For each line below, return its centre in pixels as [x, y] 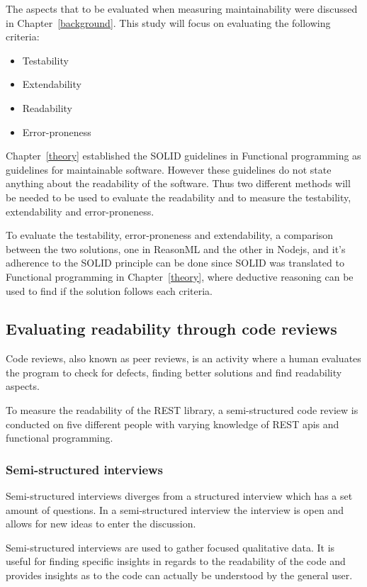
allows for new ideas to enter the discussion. [101, 524]
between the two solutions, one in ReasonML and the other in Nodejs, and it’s [176, 248]
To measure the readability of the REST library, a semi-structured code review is [182, 410]
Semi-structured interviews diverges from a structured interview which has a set [179, 496]
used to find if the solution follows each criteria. [109, 290]
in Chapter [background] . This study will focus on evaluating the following [168, 22]
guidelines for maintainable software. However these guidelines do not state [169, 169]
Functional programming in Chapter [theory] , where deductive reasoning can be [180, 276]
